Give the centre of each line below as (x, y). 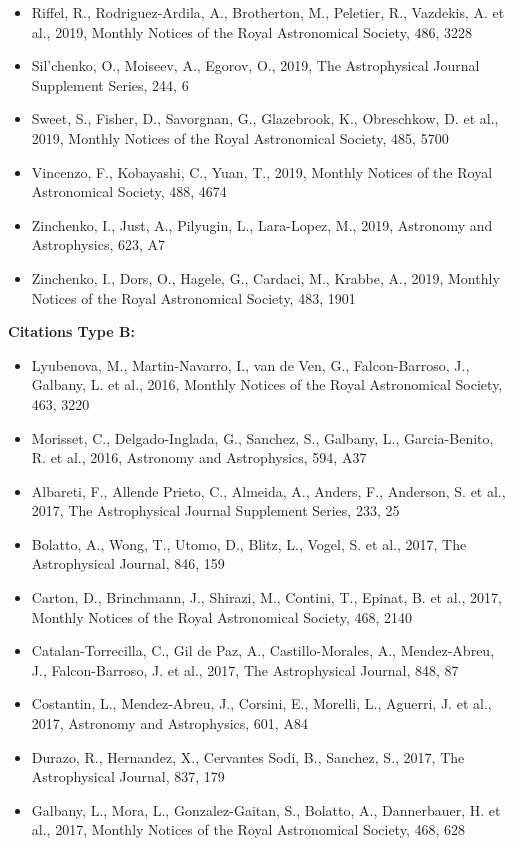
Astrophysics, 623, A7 (98, 244)
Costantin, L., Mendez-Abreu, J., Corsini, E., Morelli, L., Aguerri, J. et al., (261, 703)
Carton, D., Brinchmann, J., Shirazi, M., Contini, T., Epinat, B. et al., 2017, (266, 597)
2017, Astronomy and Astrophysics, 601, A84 (169, 723)
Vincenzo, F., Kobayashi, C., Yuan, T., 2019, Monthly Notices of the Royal (262, 171)
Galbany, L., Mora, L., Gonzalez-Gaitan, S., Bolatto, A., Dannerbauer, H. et (266, 809)
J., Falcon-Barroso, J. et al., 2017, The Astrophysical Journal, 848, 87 (245, 669)
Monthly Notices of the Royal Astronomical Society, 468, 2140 (222, 616)
